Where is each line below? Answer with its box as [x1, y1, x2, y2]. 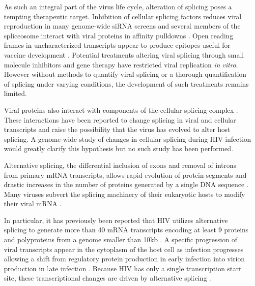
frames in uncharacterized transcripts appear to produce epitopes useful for [4, 40, 230, 50]
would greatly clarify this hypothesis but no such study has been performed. [4, 143, 233, 154]
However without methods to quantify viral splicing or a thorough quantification [4, 69, 247, 79]
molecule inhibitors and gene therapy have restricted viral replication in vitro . [4, 59, 238, 69]
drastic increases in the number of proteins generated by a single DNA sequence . [4, 179, 249, 190]
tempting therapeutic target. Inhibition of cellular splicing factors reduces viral [4, 11, 242, 21]
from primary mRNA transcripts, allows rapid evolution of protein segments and [4, 169, 247, 180]
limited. [4, 88, 27, 98]
